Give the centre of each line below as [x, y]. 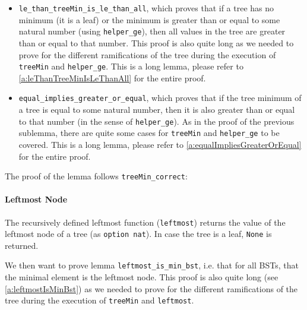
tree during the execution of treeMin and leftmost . [99, 300]
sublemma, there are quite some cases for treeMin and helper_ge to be [149, 133]
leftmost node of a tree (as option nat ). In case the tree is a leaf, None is [138, 234]
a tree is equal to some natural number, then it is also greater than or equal [157, 109]
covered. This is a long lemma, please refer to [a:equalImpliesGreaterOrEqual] [160, 144]
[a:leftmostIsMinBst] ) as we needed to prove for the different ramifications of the [151, 288]
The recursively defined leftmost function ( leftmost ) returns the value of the [145, 222]
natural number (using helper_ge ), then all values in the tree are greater [152, 31]
